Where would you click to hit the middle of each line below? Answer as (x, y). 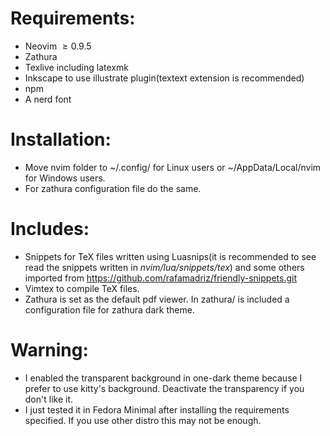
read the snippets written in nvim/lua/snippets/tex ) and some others (164, 267)
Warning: (49, 350)
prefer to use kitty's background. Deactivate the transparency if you (164, 388)
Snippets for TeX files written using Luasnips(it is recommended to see (170, 256)
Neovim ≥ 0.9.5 (58, 46)
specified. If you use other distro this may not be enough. (143, 420)
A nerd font (48, 99)
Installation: (61, 139)
